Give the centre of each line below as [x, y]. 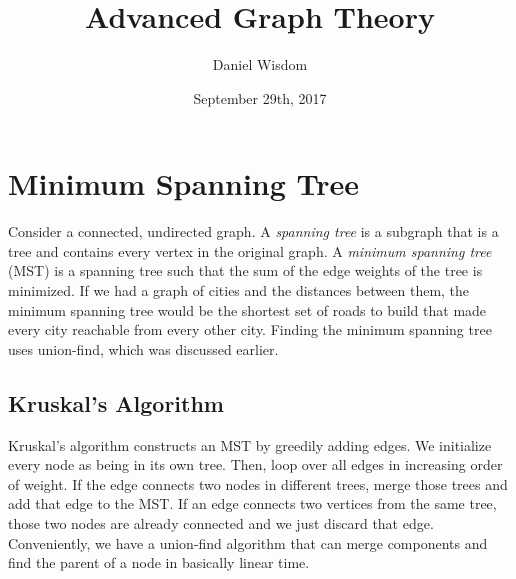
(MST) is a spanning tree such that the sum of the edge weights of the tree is [245, 270]
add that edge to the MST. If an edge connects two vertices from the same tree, [252, 503]
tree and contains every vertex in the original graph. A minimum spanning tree [250, 250]
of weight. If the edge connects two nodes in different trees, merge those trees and [258, 483]
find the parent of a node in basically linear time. [159, 562]
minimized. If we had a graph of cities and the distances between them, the [239, 290]
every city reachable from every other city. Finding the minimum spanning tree [250, 329]
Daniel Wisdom [260, 64]
